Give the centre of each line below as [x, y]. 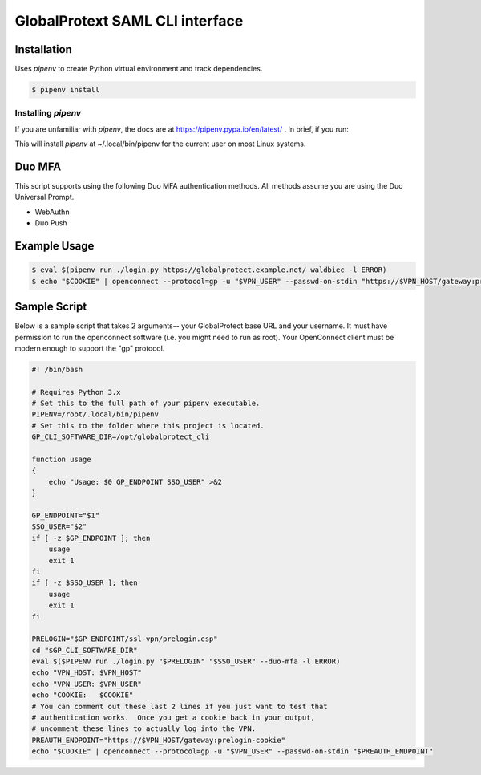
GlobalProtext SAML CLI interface [129, 21]
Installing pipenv [48, 113]
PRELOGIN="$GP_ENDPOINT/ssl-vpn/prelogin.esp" [125, 639]
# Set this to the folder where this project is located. [148, 426]
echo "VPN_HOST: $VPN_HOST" [87, 673]
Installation [43, 49]
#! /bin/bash [57, 369]
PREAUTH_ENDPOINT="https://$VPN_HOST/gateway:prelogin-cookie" [159, 740]
